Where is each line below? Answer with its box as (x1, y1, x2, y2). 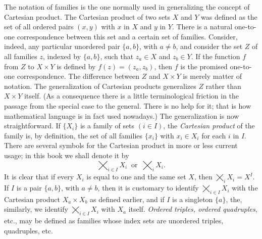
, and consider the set (176, 41, 243, 52)
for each (201, 130, 226, 140)
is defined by (57, 61, 96, 71)
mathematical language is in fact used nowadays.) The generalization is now (4, 110, 239, 121)
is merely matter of (183, 71, 242, 81)
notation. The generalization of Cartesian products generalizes (4, 80, 196, 91)
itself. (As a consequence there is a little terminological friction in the (24, 90, 239, 101)
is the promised (180, 61, 228, 71)
